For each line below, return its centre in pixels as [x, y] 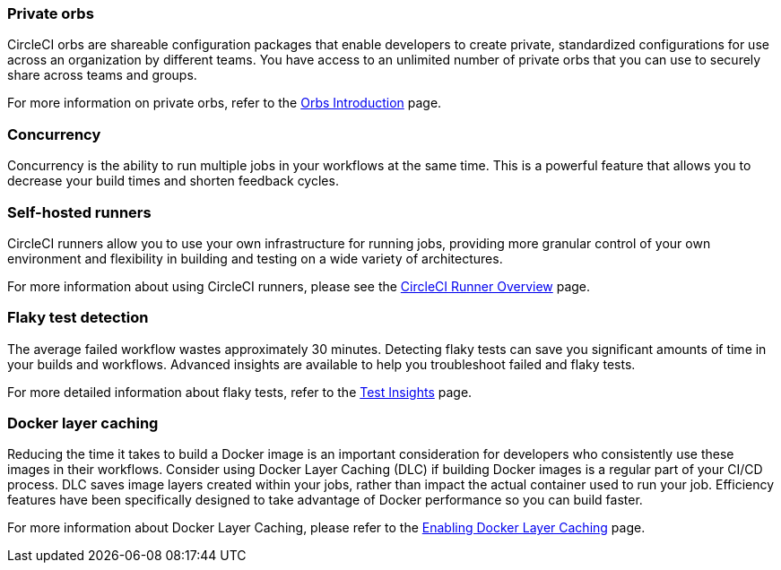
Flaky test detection [78, 318]
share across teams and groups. [102, 75]
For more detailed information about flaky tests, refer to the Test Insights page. [240, 392]
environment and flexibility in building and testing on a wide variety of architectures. [255, 258]
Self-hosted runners [79, 212]
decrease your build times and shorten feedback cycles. [173, 181]
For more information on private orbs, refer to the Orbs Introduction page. [225, 103]
